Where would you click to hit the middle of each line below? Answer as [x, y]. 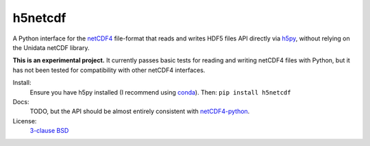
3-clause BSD [49, 131]
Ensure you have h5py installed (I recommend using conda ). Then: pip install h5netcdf [160, 92]
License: [25, 121]
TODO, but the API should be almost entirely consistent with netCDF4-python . [140, 111]
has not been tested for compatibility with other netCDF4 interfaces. [109, 70]
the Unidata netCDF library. [51, 47]
